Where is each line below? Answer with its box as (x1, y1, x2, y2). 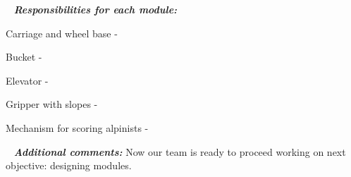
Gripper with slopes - (6, 97, 98, 111)
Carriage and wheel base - (6, 25, 118, 40)
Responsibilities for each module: (13, 2, 178, 16)
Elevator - (6, 73, 49, 87)
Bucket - (6, 49, 42, 64)
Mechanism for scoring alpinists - (6, 120, 149, 135)
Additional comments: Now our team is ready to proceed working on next (13, 144, 346, 159)
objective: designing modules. (6, 158, 132, 173)
